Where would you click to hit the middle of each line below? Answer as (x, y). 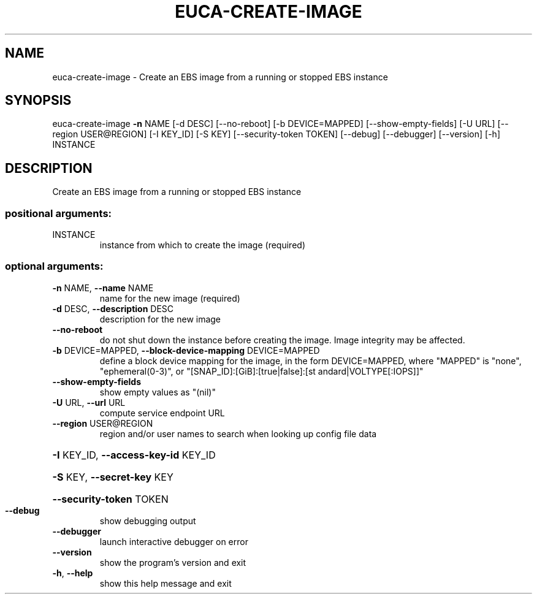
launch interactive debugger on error (174, 541)
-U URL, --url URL (89, 402)
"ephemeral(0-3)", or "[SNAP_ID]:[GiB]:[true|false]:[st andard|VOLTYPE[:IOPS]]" (261, 371)
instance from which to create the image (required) (202, 245)
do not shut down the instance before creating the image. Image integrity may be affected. (282, 340)
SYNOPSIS (38, 101)
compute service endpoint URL (162, 413)
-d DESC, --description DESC (113, 308)
